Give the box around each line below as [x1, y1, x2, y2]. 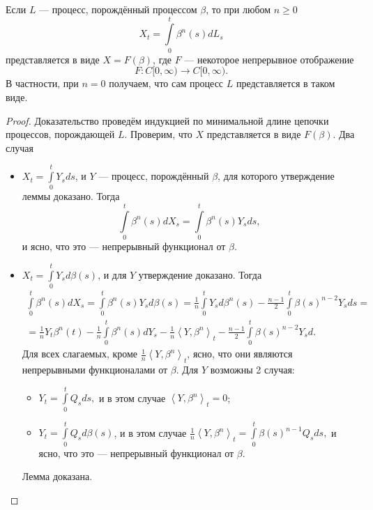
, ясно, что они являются [187, 346, 293, 361]
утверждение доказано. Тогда [138, 267, 262, 281]
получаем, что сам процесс [109, 76, 224, 91]
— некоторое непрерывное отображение [184, 52, 354, 66]
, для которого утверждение [218, 169, 335, 183]
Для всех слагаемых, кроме [22, 346, 138, 361]
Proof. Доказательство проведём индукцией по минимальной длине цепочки [6, 113, 329, 127]
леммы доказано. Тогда [22, 189, 120, 203]
